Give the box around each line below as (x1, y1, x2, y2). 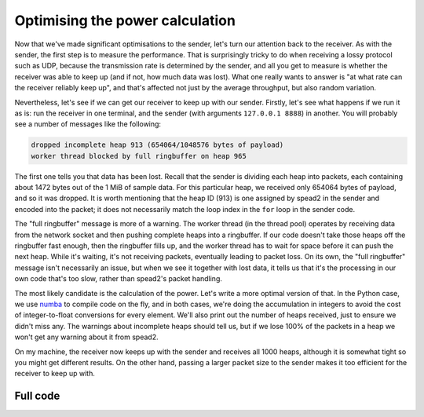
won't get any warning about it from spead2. (14, 332, 159, 342)
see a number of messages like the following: (14, 119, 161, 129)
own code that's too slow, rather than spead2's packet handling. (14, 274, 223, 283)
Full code (14, 390, 60, 403)
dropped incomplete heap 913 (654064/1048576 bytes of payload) (31, 141, 284, 149)
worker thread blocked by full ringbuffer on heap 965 (31, 152, 247, 160)
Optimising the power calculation (14, 12, 236, 29)
